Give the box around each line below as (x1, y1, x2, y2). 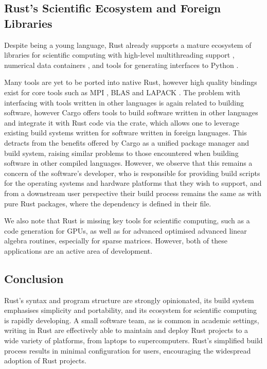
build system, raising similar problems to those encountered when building (4, 147, 239, 158)
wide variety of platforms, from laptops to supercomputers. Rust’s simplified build (4, 335, 263, 346)
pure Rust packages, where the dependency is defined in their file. (4, 198, 211, 208)
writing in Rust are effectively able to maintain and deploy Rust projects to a (4, 325, 248, 336)
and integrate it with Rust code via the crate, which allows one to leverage (4, 117, 239, 128)
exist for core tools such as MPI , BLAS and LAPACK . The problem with (4, 86, 240, 97)
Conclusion (4, 270, 64, 286)
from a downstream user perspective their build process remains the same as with (4, 187, 261, 198)
